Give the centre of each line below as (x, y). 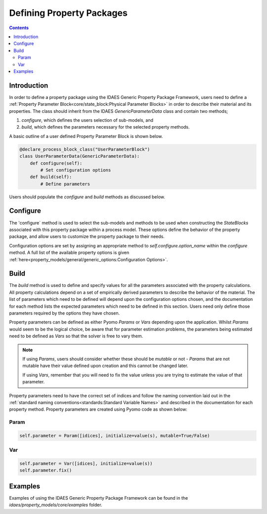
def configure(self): (56, 163)
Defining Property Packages (68, 13)
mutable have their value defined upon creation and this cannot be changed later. (105, 366)
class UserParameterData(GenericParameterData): (80, 156)
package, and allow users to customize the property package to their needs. (87, 236)
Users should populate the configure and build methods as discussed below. (87, 197)
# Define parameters (65, 184)
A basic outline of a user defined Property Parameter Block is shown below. (86, 136)
